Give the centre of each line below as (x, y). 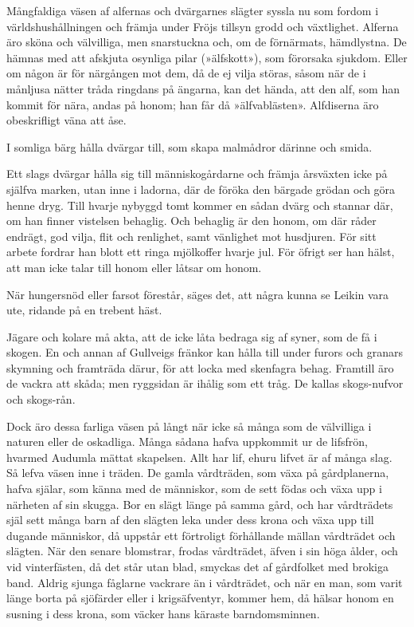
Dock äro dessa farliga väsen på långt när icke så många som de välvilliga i (189, 426)
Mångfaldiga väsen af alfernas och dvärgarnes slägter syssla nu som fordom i (193, 10)
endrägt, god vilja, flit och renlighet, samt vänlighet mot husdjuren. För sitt (191, 236)
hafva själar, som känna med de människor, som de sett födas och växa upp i (194, 489)
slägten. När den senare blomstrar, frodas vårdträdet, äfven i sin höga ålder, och (202, 551)
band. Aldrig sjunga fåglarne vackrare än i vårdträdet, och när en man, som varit (205, 582)
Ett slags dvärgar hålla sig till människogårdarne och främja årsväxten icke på (197, 174)
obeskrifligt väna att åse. (66, 120)
